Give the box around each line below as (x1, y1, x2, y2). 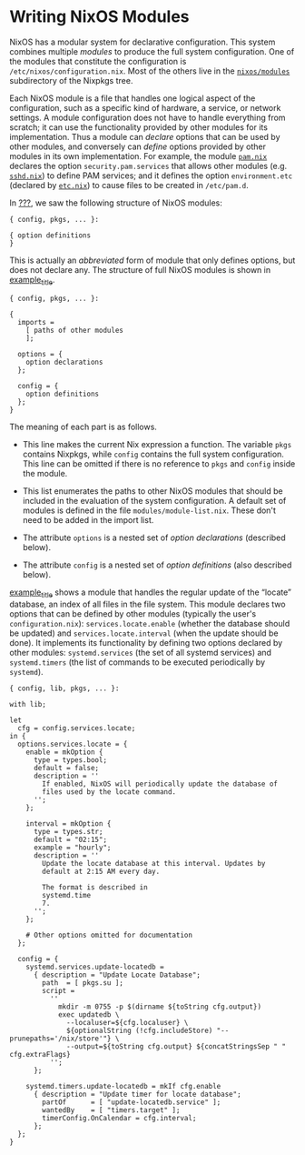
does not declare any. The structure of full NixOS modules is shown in (9, 264, 271, 275)
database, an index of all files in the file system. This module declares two (9, 598, 286, 609)
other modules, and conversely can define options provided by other (9, 141, 266, 152)
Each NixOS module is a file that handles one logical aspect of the (9, 93, 256, 104)
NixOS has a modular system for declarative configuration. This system (9, 36, 276, 47)
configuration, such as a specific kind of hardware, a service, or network (9, 102, 281, 113)
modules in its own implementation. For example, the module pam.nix (9, 150, 268, 161)
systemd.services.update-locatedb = (25, 962, 165, 971)
